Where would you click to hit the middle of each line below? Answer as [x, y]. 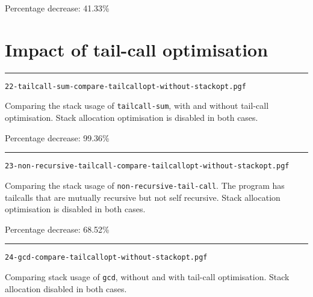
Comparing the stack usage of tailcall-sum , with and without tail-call [137, 106]
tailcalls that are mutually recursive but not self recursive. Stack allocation [143, 197]
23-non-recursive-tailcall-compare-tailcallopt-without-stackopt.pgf [147, 166]
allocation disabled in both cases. [66, 288]
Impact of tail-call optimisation [137, 49]
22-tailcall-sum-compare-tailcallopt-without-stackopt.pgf [126, 86]
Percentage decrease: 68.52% [57, 229]
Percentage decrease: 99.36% [57, 137]
